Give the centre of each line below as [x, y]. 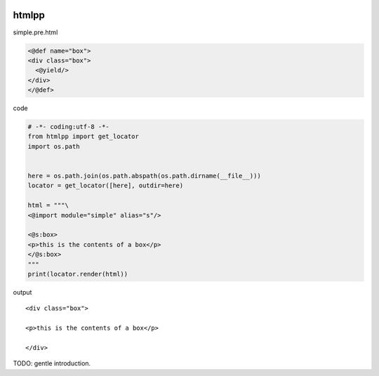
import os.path [54, 146]
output [22, 292]
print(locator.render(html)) [78, 274]
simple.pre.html [35, 32]
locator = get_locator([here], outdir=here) [106, 186]
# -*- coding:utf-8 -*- [69, 127]
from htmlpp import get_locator [84, 136]
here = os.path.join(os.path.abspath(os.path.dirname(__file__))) [144, 176]
